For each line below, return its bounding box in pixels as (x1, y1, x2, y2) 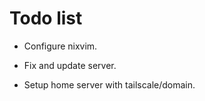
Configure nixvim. (23, 40, 98, 52)
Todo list (9, 7, 83, 30)
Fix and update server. (23, 59, 117, 71)
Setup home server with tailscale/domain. (23, 78, 196, 91)
